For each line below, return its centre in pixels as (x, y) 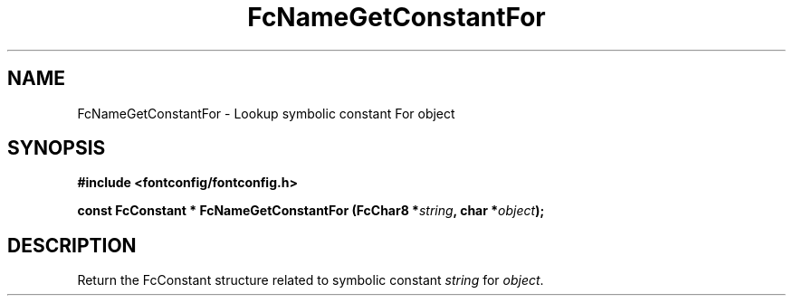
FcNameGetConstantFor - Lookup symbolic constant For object (266, 113)
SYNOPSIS (57, 148)
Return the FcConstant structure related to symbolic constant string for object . (311, 280)
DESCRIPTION (72, 245)
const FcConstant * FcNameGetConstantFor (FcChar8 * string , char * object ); (311, 211)
